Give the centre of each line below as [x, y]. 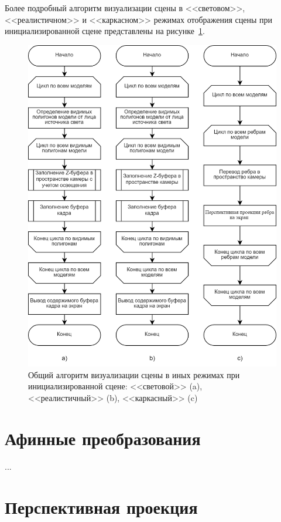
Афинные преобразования [103, 438]
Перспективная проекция [101, 506]
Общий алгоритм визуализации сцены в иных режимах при [134, 374]
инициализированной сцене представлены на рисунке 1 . [105, 31]
